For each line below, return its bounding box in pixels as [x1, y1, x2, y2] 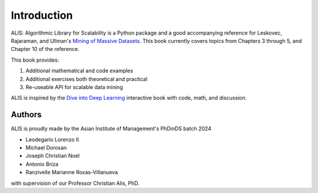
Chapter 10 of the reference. [11, 46, 79, 53]
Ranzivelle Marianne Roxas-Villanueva [25, 169, 118, 176]
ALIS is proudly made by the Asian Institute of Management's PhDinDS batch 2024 [11, 125, 211, 132]
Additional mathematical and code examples [25, 67, 134, 75]
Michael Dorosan [25, 144, 67, 151]
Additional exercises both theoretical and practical [25, 75, 148, 82]
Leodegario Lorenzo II [25, 136, 79, 143]
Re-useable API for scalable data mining [25, 83, 123, 90]
